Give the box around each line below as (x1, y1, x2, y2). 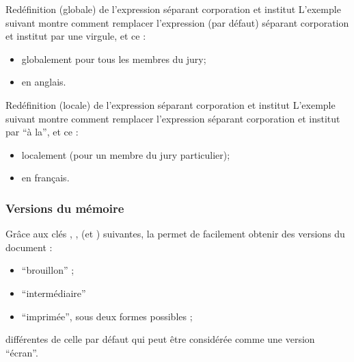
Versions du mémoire (5, 199, 124, 216)
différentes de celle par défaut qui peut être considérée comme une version (5, 332, 315, 346)
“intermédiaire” (21, 285, 86, 300)
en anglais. (21, 75, 66, 89)
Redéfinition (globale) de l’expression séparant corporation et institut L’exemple (5, 2, 341, 16)
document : (5, 240, 53, 254)
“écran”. (5, 345, 38, 359)
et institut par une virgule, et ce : (5, 29, 146, 43)
